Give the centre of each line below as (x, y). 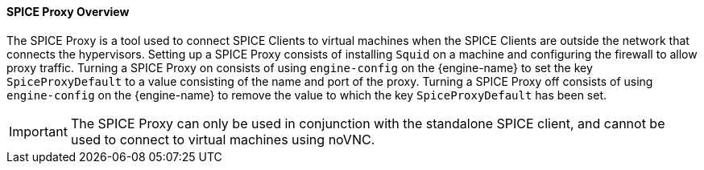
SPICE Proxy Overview (68, 12)
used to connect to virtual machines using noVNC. (223, 139)
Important (38, 131)
